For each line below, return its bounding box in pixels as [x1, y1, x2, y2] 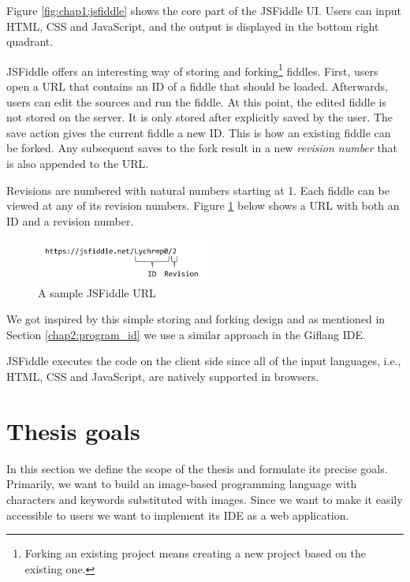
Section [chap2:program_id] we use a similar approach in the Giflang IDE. [6, 326, 366, 342]
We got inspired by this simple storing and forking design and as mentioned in [6, 311, 386, 327]
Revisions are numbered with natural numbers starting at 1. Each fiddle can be [6, 181, 389, 198]
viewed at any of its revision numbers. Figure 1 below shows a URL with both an [6, 197, 400, 214]
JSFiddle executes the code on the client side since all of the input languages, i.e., [6, 353, 401, 369]
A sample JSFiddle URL [38, 284, 156, 300]
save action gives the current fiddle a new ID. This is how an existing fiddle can [6, 124, 391, 140]
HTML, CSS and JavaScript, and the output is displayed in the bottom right [6, 17, 379, 34]
